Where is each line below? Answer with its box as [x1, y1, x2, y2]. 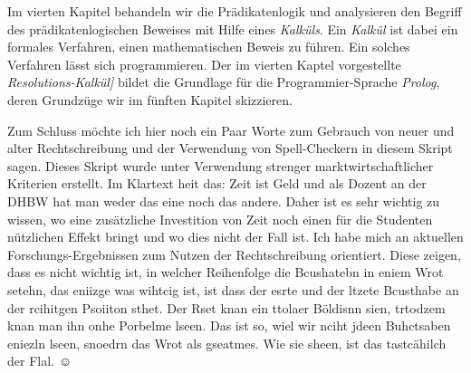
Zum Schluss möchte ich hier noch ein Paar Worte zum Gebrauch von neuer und [7, 120, 455, 139]
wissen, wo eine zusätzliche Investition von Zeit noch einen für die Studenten [7, 209, 433, 228]
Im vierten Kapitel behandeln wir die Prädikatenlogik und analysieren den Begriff [7, 2, 462, 20]
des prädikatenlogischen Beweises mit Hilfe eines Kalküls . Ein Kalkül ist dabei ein [7, 19, 458, 38]
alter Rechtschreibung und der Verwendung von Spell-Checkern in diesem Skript [7, 139, 453, 158]
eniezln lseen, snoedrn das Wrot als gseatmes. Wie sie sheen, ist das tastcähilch [7, 333, 447, 352]
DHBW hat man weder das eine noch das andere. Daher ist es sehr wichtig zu [7, 191, 440, 210]
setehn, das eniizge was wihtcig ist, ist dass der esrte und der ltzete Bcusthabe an [7, 280, 459, 299]
